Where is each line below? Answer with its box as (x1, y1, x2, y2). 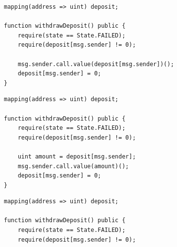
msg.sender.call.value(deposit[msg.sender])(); (17, 60, 174, 68)
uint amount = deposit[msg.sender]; (17, 153, 136, 160)
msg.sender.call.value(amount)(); (17, 162, 129, 170)
